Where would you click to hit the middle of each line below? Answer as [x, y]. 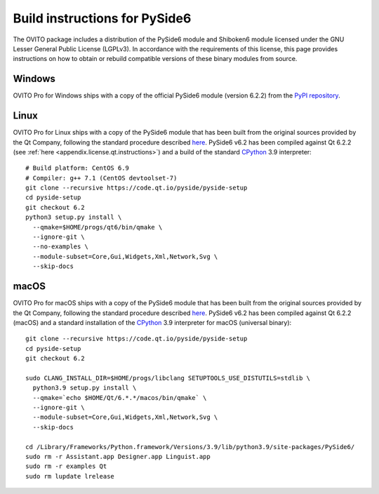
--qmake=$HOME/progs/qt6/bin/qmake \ [98, 227]
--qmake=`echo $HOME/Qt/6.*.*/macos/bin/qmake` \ [120, 398]
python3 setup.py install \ [74, 217]
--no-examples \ [61, 247]
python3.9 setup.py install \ [85, 388]
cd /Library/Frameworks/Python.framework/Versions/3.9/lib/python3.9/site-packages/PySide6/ [190, 447]
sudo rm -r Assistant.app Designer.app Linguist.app [118, 456]
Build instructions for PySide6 [102, 18]
